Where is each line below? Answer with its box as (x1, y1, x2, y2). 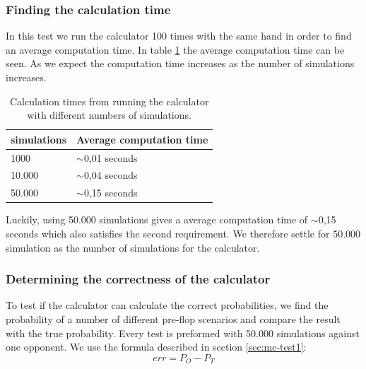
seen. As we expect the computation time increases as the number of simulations (6, 56, 355, 71)
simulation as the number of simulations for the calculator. (6, 240, 260, 254)
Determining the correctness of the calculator (6, 270, 271, 288)
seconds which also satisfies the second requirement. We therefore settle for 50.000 (6, 226, 361, 240)
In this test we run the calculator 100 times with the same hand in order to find (6, 28, 352, 43)
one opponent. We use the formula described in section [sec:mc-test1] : (6, 339, 307, 354)
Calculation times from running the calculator (9, 93, 209, 108)
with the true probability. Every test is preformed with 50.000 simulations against (6, 325, 360, 340)
